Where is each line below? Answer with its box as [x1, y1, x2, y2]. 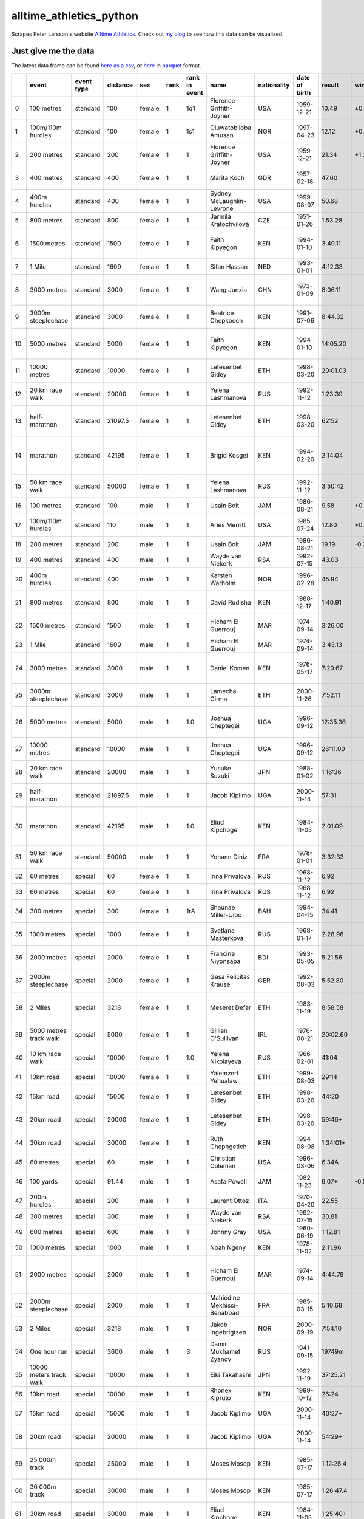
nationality [258, 81, 290, 89]
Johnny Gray [209, 1227, 247, 1236]
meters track [29, 1370, 66, 1379]
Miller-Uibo [209, 910, 242, 919]
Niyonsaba [209, 957, 241, 965]
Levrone [209, 204, 234, 213]
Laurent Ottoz [209, 1196, 249, 1205]
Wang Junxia [209, 286, 248, 294]
